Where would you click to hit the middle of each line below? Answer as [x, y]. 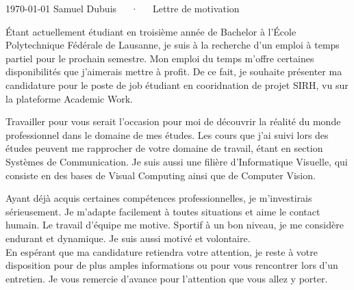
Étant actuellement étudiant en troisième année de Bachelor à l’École [151, 31]
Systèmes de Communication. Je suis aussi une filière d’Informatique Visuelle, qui [177, 161]
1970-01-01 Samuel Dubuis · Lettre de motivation [123, 8]
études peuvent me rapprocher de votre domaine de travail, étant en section [164, 148]
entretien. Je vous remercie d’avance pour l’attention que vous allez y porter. [167, 278]
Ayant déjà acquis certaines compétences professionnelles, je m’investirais [159, 198]
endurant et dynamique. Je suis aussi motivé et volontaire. [128, 238]
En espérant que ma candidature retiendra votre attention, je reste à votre [162, 251]
